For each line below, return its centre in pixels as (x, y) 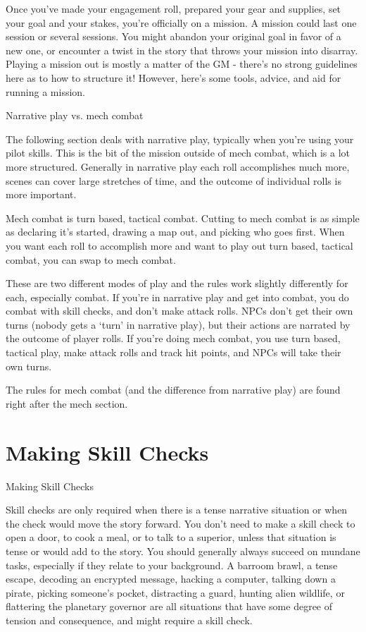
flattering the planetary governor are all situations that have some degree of (169, 606)
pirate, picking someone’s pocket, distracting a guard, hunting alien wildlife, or (175, 592)
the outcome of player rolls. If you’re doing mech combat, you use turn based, (173, 338)
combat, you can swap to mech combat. (91, 259)
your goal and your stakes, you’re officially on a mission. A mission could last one (181, 22)
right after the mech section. (67, 403)
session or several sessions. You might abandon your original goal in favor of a (173, 36)
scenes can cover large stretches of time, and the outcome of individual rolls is (173, 180)
